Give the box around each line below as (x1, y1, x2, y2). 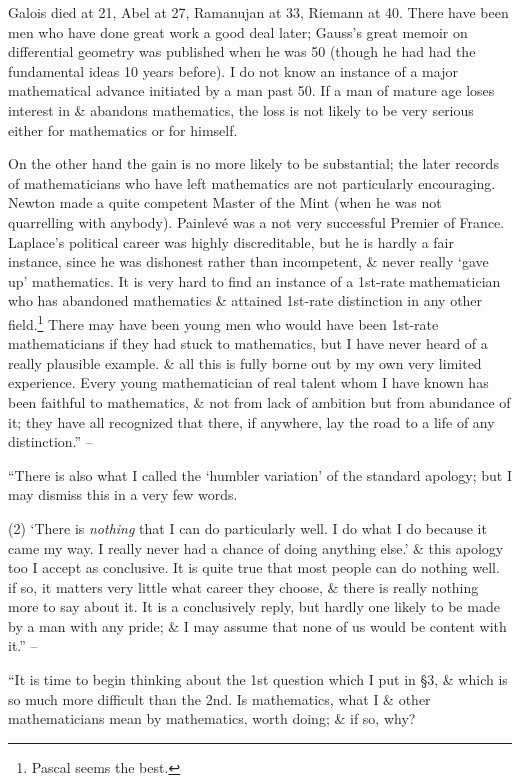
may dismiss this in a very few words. (8, 484, 238, 505)
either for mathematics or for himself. (8, 119, 238, 140)
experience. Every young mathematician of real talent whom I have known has (8, 372, 489, 393)
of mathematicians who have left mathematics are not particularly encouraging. (8, 172, 496, 193)
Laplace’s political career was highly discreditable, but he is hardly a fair (8, 231, 454, 252)
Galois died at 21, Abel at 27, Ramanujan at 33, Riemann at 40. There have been (8, 2, 509, 22)
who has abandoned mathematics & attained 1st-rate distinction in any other (8, 290, 483, 311)
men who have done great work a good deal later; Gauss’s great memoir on (8, 21, 468, 42)
